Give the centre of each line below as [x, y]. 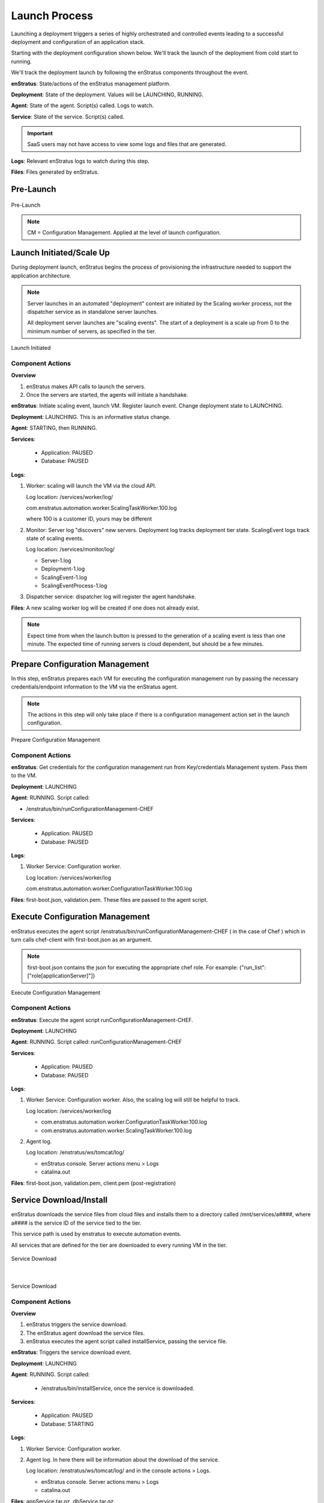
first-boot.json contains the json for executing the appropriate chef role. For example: [133, 967]
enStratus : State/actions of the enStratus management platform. [91, 84]
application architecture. [41, 275]
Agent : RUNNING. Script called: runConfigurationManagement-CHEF [97, 1042]
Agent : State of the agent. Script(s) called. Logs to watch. [82, 106]
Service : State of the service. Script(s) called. [68, 117]
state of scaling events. [55, 539]
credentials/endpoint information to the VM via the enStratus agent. [94, 687]
